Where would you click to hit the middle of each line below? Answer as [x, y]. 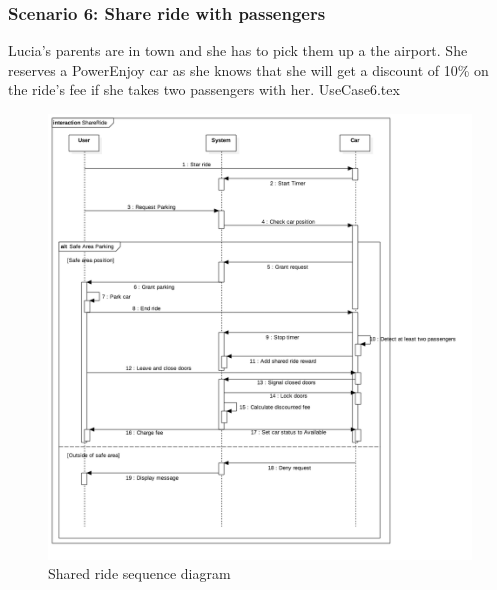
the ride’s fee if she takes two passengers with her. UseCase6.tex [204, 89]
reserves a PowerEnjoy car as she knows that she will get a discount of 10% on [248, 69]
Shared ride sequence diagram [139, 573]
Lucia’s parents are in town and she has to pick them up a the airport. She [238, 50]
